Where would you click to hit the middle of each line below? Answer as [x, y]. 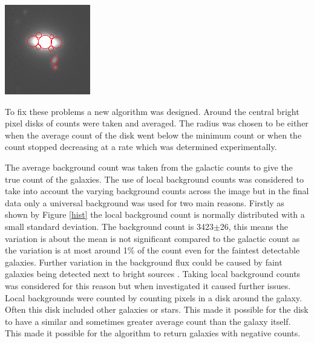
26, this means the [254, 226]
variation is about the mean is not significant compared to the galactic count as [152, 238]
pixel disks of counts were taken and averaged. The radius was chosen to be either [157, 123]
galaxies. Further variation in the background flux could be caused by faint [144, 262]
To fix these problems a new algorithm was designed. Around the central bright [152, 111]
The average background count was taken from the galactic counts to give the [149, 167]
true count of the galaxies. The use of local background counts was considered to [154, 179]
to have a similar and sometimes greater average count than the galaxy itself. [148, 321]
